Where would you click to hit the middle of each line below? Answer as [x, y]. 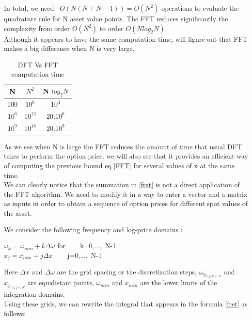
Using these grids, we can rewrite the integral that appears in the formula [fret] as [126, 304]
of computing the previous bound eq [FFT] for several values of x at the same [119, 165]
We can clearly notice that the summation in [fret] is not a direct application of [122, 184]
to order [111, 28]
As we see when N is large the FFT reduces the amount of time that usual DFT [123, 146]
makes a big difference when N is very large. [69, 48]
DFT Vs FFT [38, 64]
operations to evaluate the [200, 8]
